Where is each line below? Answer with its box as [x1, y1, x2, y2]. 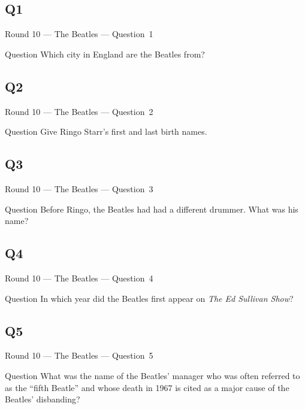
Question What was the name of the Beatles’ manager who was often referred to [5, 369, 300, 381]
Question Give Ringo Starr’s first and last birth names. [5, 125, 207, 138]
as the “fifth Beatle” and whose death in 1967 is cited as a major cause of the [5, 381, 289, 393]
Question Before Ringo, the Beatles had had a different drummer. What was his [5, 202, 298, 215]
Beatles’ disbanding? [5, 393, 80, 405]
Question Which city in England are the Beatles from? [5, 47, 205, 60]
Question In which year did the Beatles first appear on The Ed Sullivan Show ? [5, 292, 294, 304]
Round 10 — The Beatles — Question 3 [5, 182, 153, 195]
